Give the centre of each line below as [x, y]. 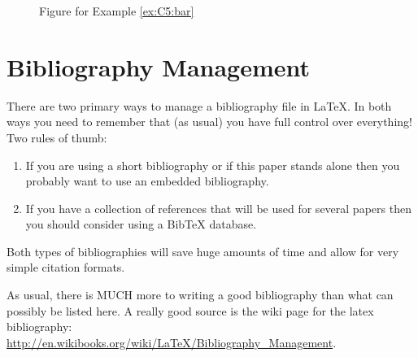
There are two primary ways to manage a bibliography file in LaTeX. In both [199, 105]
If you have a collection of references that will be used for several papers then [218, 208]
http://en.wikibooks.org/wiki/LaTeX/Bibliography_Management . [172, 342]
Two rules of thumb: [57, 137]
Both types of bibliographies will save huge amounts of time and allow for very [203, 251]
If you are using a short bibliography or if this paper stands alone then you [213, 165]
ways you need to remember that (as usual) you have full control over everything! [209, 122]
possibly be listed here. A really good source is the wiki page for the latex [190, 310]
